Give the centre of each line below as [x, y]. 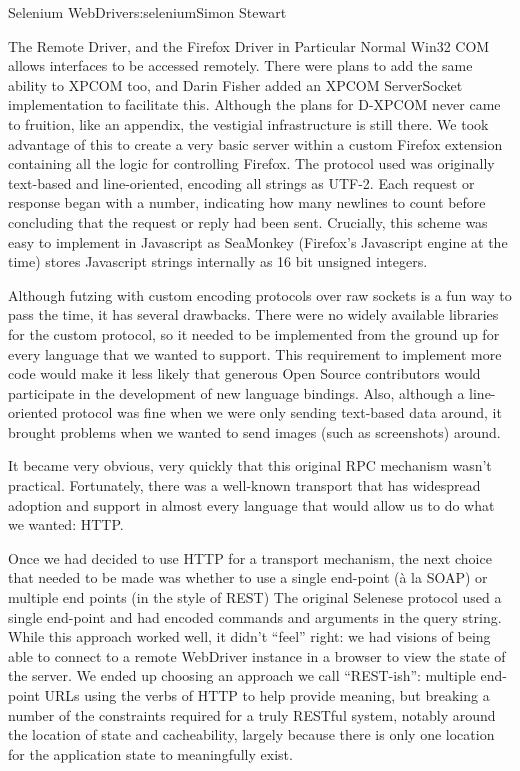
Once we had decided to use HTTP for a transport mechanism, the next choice [250, 557]
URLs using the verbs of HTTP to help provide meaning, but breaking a [267, 695]
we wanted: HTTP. [66, 524]
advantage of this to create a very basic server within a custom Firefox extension [255, 143]
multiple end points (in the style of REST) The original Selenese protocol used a [255, 597]
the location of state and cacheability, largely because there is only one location [251, 734]
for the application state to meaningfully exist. [150, 753]
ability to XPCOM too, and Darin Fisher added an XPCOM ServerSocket [235, 84]
